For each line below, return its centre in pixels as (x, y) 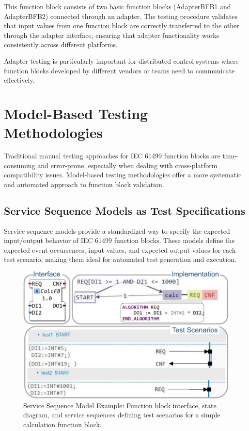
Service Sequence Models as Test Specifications (125, 210)
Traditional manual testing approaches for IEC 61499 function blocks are (112, 156)
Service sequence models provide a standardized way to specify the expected (117, 231)
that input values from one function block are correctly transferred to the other (122, 26)
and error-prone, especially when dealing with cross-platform (127, 165)
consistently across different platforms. (61, 44)
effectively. (19, 80)
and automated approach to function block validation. (84, 184)
